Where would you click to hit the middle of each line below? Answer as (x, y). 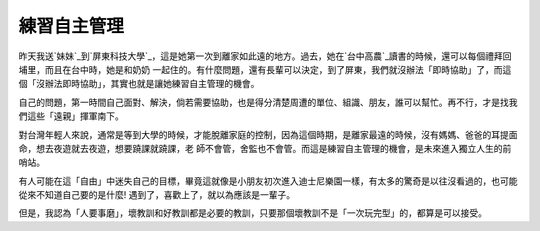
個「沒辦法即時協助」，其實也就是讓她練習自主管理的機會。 (139, 84)
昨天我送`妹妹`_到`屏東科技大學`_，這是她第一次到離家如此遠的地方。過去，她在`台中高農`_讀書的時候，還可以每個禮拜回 (265, 56)
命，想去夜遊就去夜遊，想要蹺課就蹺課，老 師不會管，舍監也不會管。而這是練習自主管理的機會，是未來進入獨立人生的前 (265, 148)
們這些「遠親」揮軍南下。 (71, 116)
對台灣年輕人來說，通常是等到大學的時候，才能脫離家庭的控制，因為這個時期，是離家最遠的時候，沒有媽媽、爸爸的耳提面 (268, 134)
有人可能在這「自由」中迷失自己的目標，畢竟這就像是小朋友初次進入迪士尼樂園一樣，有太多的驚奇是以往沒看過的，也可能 (268, 181)
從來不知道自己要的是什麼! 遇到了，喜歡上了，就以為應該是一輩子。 (156, 195)
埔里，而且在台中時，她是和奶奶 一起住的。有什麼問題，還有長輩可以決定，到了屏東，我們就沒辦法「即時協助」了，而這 (265, 69)
